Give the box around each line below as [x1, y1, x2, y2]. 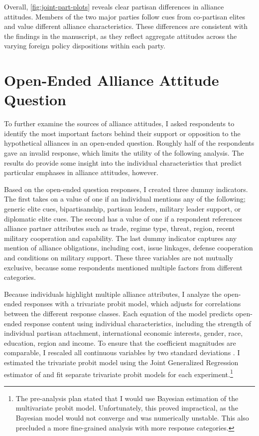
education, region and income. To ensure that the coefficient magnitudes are [4, 337, 236, 348]
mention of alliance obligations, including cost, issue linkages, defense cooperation [4, 242, 253, 253]
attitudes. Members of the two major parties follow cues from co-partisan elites [4, 11, 246, 21]
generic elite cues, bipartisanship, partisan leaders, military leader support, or [4, 204, 241, 214]
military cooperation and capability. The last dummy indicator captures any [4, 232, 237, 243]
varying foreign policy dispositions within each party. [4, 40, 165, 51]
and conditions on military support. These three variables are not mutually [4, 252, 233, 262]
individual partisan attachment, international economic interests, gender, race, [4, 328, 243, 338]
